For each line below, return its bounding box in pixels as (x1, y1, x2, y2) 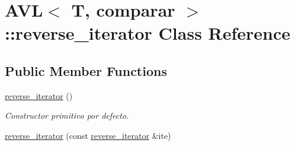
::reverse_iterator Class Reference (5, 21, 291, 45)
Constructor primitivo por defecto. (5, 109, 129, 122)
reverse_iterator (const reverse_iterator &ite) (5, 129, 171, 141)
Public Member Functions (5, 61, 167, 80)
